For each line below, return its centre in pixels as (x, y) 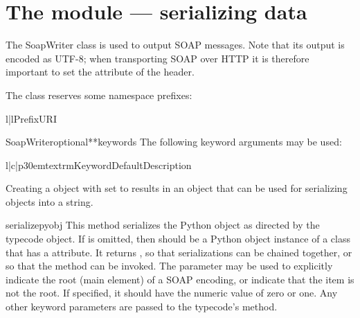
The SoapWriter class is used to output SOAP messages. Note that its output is (175, 45)
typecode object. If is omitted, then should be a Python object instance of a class (178, 239)
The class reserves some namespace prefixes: (99, 95)
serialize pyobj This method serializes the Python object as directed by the (163, 225)
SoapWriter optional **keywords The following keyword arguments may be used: (174, 142)
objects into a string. (49, 201)
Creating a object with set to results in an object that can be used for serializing (177, 188)
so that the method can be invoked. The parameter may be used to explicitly (169, 266)
